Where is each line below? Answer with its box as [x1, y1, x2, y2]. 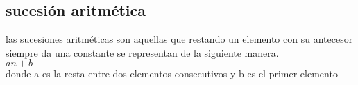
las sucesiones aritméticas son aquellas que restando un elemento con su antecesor [6, 32, 353, 46]
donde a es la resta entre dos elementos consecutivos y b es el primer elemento [6, 66, 338, 81]
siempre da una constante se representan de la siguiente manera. [6, 45, 279, 59]
